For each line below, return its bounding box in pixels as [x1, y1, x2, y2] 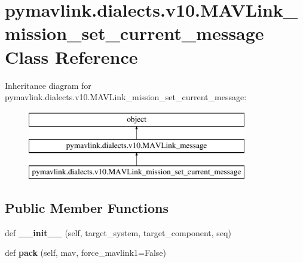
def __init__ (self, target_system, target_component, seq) [5, 226, 231, 239]
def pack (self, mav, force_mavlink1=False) [5, 246, 166, 259]
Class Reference [5, 44, 138, 69]
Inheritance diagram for [5, 79, 91, 91]
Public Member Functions [5, 199, 169, 217]
